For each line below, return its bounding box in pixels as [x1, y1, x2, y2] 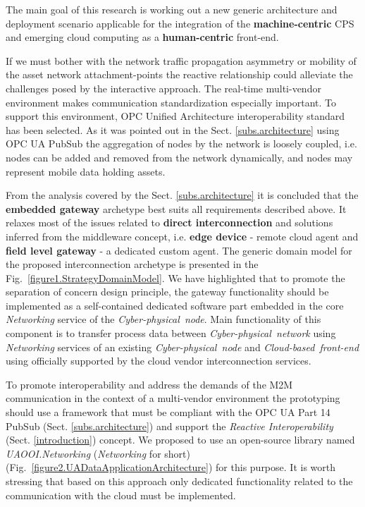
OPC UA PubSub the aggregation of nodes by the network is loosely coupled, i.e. [6, 136, 357, 151]
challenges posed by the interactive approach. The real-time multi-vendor [6, 80, 321, 95]
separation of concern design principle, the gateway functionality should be [6, 284, 329, 299]
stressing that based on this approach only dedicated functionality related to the [6, 474, 353, 488]
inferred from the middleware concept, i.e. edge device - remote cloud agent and [6, 228, 359, 243]
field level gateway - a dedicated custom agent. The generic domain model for [6, 243, 352, 257]
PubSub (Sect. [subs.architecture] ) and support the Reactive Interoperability [6, 418, 333, 433]
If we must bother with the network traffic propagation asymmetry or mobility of [6, 53, 357, 68]
